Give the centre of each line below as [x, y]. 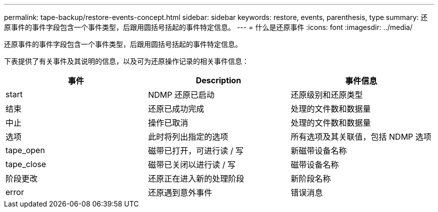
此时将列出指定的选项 [188, 137]
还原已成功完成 [176, 109]
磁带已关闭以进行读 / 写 [192, 165]
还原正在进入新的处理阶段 [196, 179]
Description [218, 80]
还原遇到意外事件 [180, 193]
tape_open [25, 150]
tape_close [26, 164]
